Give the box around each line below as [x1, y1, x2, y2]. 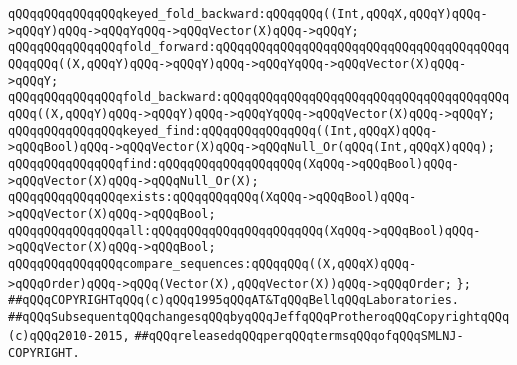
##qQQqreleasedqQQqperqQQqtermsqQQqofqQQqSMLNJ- [134, 329, 464, 344]
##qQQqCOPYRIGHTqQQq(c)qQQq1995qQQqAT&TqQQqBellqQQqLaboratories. [8, 293, 460, 308]
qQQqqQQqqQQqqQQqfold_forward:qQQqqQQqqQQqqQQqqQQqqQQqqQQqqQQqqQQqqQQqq [8, 40, 510, 55]
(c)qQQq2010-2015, [8, 329, 130, 344]
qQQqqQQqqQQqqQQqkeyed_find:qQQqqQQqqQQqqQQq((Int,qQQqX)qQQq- [8, 123, 438, 138]
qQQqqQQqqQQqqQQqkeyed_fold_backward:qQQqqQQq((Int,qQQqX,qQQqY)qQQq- [8, 7, 488, 21]
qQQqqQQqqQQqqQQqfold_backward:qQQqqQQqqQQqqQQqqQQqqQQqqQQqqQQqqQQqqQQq [8, 90, 510, 105]
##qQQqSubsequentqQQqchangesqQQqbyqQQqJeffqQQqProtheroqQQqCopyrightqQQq [8, 309, 510, 324]
